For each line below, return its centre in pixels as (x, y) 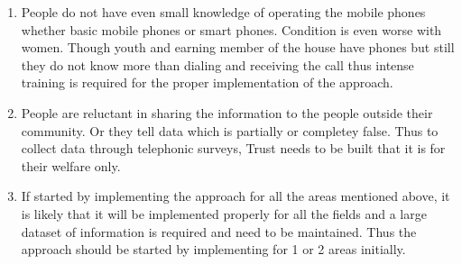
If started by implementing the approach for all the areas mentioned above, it (236, 196)
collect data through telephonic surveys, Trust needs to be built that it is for (233, 148)
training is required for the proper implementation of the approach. (207, 82)
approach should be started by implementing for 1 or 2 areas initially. (213, 249)
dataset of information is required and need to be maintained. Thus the (219, 231)
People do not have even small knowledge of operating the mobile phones (223, 12)
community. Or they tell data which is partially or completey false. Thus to (230, 130)
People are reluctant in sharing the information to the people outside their (227, 112)
